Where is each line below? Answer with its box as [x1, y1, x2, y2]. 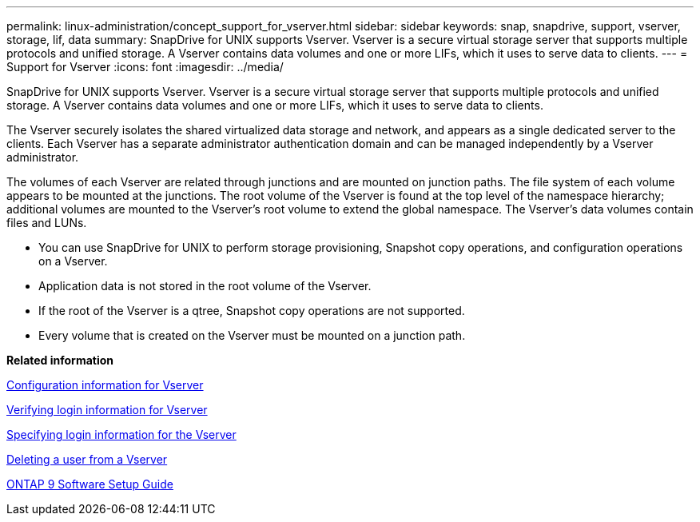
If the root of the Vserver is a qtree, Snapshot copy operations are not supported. [38, 304, 465, 317]
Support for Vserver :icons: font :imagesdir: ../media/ [6, 60, 284, 74]
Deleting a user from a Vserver [6, 452, 168, 466]
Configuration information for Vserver [6, 378, 204, 392]
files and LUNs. [6, 216, 87, 229]
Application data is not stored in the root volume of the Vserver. [38, 279, 372, 293]
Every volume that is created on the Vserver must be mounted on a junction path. [38, 329, 466, 342]
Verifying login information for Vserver [6, 403, 208, 416]
